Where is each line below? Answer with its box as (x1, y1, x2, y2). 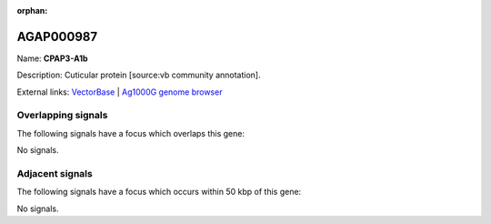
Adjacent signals (16, 167, 93, 179)
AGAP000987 (16, 28, 98, 45)
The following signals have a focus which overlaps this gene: (16, 127, 245, 138)
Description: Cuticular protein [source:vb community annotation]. (16, 69, 261, 81)
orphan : (16, 5, 48, 15)
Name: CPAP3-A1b (16, 53, 88, 64)
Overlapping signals (16, 109, 108, 122)
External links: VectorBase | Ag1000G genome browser (16, 87, 223, 97)
